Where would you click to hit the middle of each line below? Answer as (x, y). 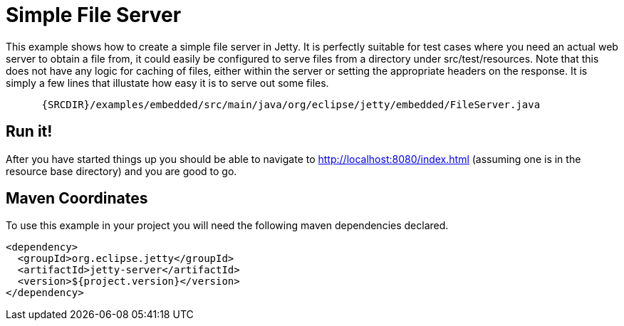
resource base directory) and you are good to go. (121, 171)
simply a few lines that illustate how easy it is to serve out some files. (167, 83)
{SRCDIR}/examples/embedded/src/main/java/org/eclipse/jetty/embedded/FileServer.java (291, 104)
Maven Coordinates (77, 199)
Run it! (29, 132)
